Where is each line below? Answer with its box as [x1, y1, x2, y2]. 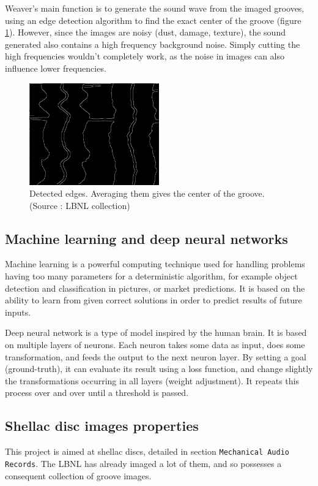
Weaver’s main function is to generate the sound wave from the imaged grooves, [5, 2, 305, 14]
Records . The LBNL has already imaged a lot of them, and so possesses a [5, 457, 282, 469]
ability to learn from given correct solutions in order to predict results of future [5, 294, 302, 306]
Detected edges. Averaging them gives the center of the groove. [29, 187, 265, 200]
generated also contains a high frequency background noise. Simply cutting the [5, 37, 300, 50]
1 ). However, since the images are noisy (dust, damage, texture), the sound [5, 26, 286, 39]
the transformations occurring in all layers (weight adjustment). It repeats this [5, 374, 299, 387]
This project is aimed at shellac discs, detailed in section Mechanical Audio [5, 445, 290, 458]
